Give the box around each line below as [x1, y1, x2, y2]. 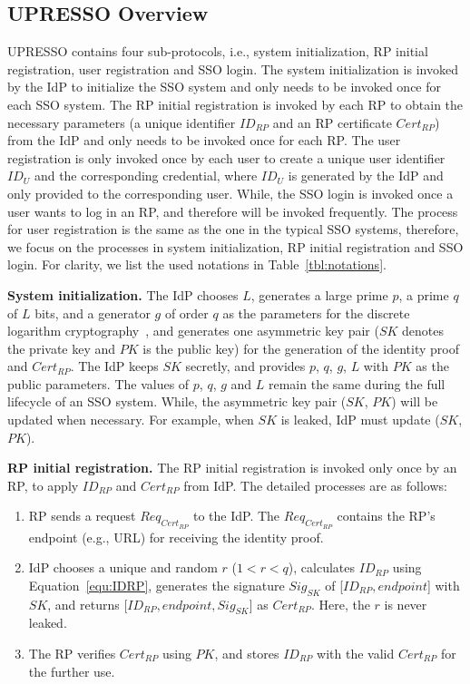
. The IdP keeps [70, 357, 159, 376]
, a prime [398, 285, 449, 304]
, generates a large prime [250, 285, 388, 304]
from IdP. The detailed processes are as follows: [183, 475, 447, 494]
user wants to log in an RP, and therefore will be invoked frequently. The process [7, 201, 458, 220]
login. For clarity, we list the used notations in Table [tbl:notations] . [7, 255, 387, 274]
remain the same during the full [269, 374, 446, 393]
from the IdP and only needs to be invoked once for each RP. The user [7, 131, 401, 150]
